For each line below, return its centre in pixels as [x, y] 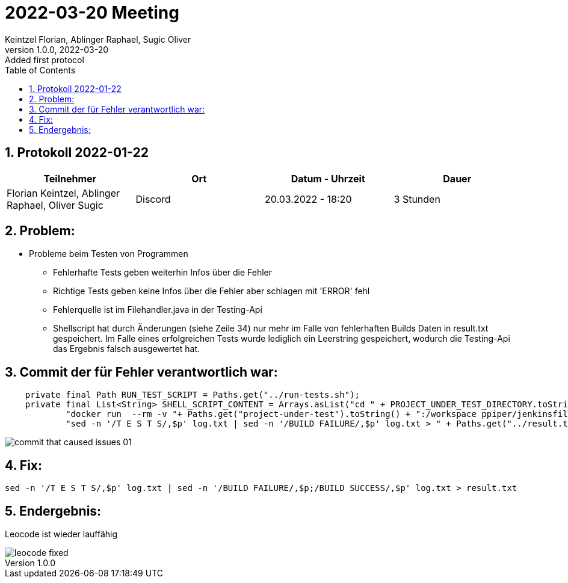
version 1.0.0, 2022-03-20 [57, 49]
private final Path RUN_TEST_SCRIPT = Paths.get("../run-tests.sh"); [193, 395]
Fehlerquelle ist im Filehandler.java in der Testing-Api [158, 310]
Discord [153, 199]
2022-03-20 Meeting [92, 13]
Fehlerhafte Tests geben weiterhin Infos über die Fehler [163, 273]
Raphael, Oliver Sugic [55, 205]
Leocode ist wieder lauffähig [61, 534]
